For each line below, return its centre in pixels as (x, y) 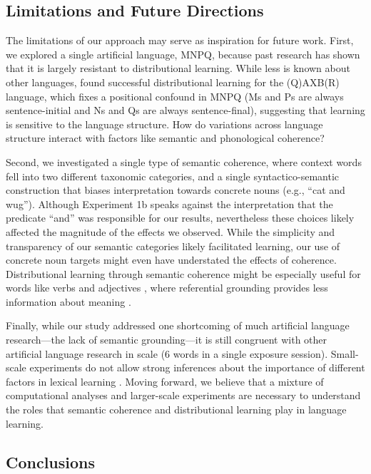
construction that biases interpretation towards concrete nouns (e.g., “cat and (176, 190)
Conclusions (51, 462)
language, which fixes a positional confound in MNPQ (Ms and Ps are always (175, 96)
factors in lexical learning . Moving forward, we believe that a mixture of (165, 381)
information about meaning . (68, 301)
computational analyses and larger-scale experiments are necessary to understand (183, 395)
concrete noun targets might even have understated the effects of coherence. (171, 260)
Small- (345, 353)
